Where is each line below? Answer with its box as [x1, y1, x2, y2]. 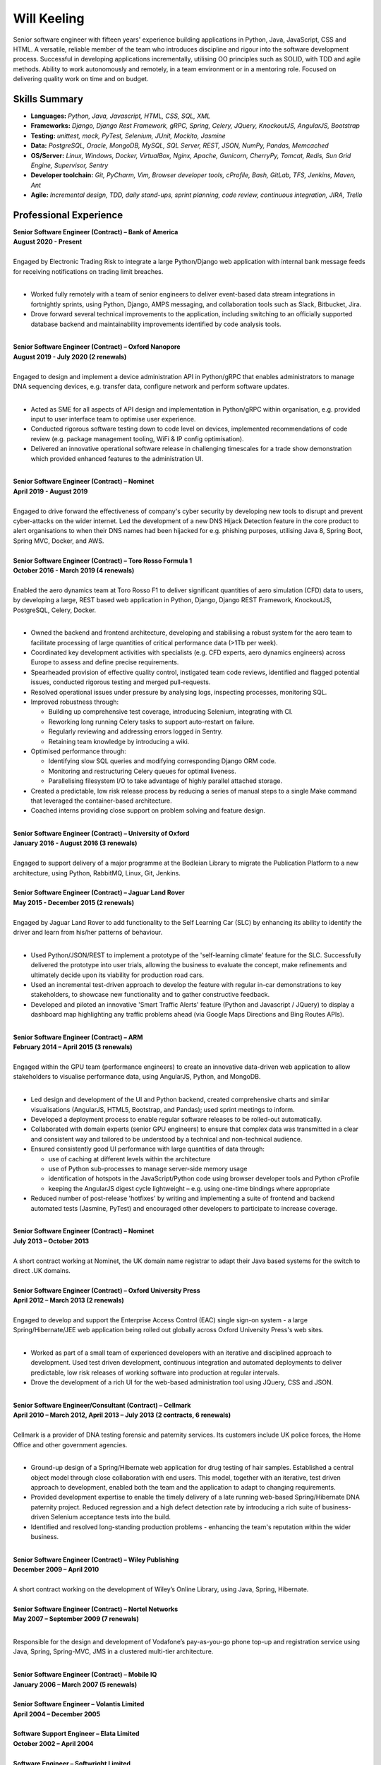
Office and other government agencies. [13, 1440, 128, 1449]
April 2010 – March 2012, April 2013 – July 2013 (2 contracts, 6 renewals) [13, 1411, 231, 1419]
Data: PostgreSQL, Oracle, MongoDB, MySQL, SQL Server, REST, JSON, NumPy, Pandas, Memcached [30, 141, 329, 150]
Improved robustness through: [30, 698, 119, 706]
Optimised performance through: [30, 747, 126, 755]
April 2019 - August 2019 [13, 487, 88, 496]
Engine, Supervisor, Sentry [30, 161, 109, 169]
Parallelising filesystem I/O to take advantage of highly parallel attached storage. [48, 777, 282, 785]
